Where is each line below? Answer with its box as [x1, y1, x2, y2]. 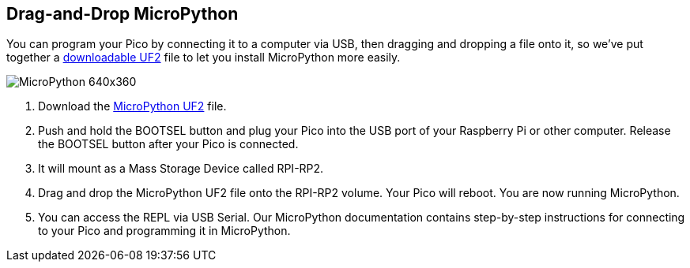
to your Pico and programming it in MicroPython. [38, 224, 291, 238]
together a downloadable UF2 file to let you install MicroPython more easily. [6, 50, 401, 65]
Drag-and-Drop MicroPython [6, 4, 239, 24]
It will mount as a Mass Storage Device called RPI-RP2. [38, 162, 324, 176]
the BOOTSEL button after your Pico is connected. [38, 137, 299, 151]
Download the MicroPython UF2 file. [38, 99, 227, 114]
